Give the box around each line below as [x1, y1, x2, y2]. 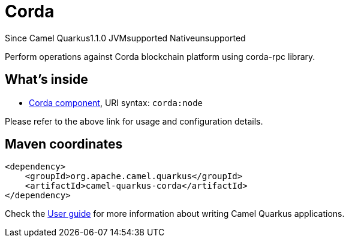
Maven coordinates [5, 137, 123, 152]
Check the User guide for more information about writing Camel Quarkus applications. [5, 208, 345, 219]
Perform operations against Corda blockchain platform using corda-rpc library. [5, 51, 315, 62]
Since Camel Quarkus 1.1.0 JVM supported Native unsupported [5, 32, 246, 43]
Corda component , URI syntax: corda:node [29, 97, 203, 108]
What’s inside [5, 72, 88, 87]
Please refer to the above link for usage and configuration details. [5, 116, 263, 126]
